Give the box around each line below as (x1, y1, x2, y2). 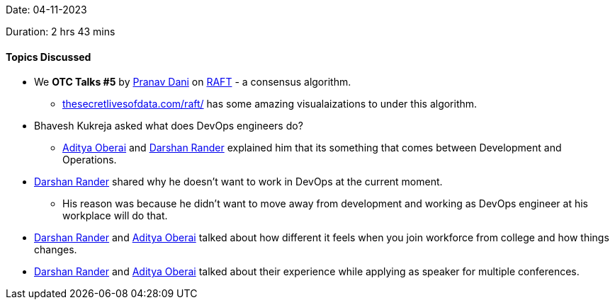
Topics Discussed (6, 50, 91, 63)
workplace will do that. (62, 209, 168, 222)
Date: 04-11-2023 (6, 4, 87, 16)
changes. (34, 243, 77, 256)
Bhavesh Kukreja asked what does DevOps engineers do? (34, 120, 303, 132)
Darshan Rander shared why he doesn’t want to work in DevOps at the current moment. (34, 175, 443, 188)
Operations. (62, 154, 117, 166)
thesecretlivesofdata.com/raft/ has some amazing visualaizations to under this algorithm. (62, 98, 478, 110)
